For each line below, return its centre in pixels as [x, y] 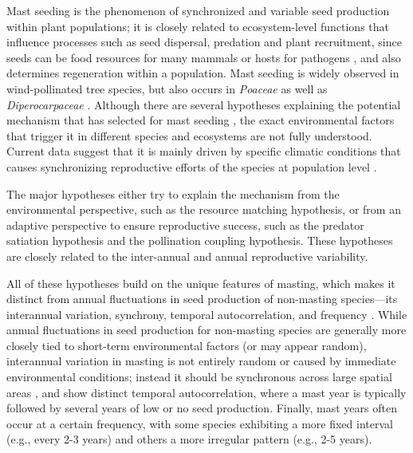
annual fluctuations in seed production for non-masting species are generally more [206, 330]
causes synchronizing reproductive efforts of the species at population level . [192, 166]
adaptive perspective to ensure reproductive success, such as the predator [185, 225]
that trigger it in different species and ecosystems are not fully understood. [189, 135]
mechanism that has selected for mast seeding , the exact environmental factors [201, 120]
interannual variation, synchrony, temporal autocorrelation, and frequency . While [207, 314]
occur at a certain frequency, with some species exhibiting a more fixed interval [200, 423]
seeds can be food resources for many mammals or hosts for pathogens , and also [204, 57]
